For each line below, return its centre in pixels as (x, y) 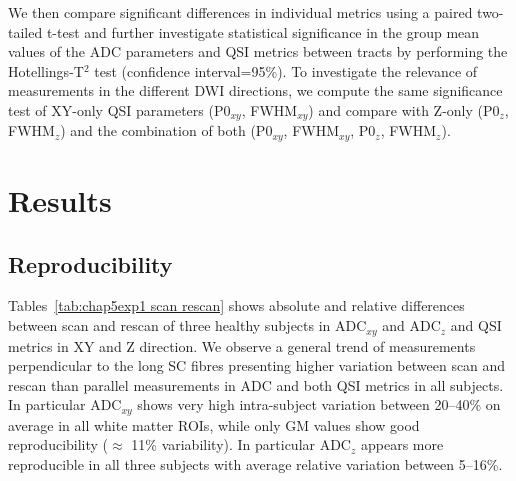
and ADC (411, 325)
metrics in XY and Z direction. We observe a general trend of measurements (242, 345)
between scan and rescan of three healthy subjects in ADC (187, 325)
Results (60, 200)
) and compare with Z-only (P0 (404, 109)
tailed (25, 31)
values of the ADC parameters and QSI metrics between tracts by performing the (258, 51)
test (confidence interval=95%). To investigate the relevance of (286, 70)
